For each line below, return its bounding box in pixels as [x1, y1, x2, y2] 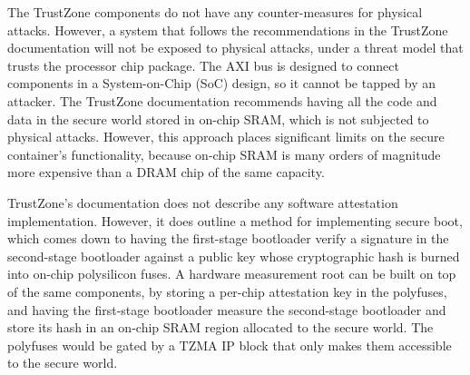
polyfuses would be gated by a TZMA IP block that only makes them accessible [7, 335, 452, 354]
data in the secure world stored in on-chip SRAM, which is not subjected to [7, 109, 429, 128]
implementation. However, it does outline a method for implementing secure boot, [7, 211, 463, 230]
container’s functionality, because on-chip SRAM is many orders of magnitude [7, 144, 441, 163]
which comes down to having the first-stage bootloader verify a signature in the [7, 229, 449, 248]
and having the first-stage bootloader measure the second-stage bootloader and [7, 300, 446, 319]
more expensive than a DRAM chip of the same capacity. [7, 163, 325, 182]
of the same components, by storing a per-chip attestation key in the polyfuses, [7, 281, 447, 301]
